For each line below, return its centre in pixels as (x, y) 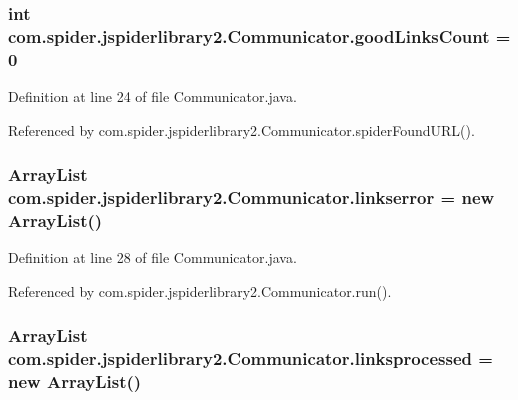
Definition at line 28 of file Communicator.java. (152, 257)
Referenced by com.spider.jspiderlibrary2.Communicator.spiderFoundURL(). (241, 129)
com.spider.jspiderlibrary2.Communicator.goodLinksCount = (259, 35)
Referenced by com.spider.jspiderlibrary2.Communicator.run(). (200, 290)
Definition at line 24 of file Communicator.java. (152, 96)
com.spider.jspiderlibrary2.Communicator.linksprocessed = (250, 358)
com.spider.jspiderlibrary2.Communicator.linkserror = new (251, 197)
